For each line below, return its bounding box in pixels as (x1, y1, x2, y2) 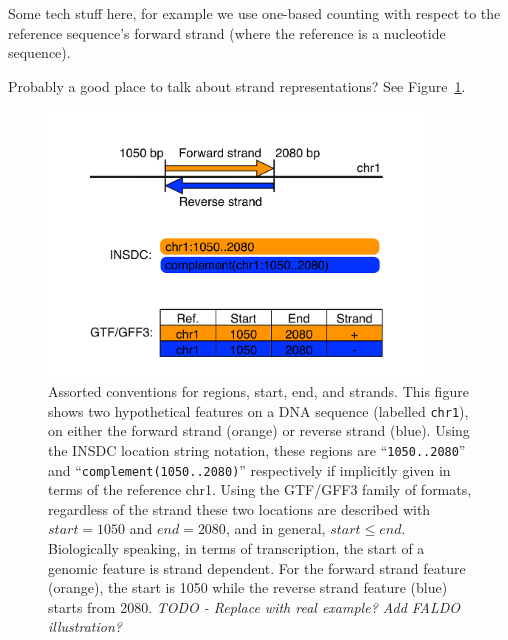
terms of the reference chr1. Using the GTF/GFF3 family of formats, (48, 479, 472, 500)
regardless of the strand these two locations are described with (48, 498, 431, 519)
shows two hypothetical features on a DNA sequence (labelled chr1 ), (48, 400, 469, 421)
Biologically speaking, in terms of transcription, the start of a (48, 538, 425, 558)
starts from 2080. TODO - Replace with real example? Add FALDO (48, 596, 461, 617)
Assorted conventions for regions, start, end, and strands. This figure (48, 381, 469, 402)
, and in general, (225, 518, 326, 539)
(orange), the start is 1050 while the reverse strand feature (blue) (48, 577, 448, 598)
